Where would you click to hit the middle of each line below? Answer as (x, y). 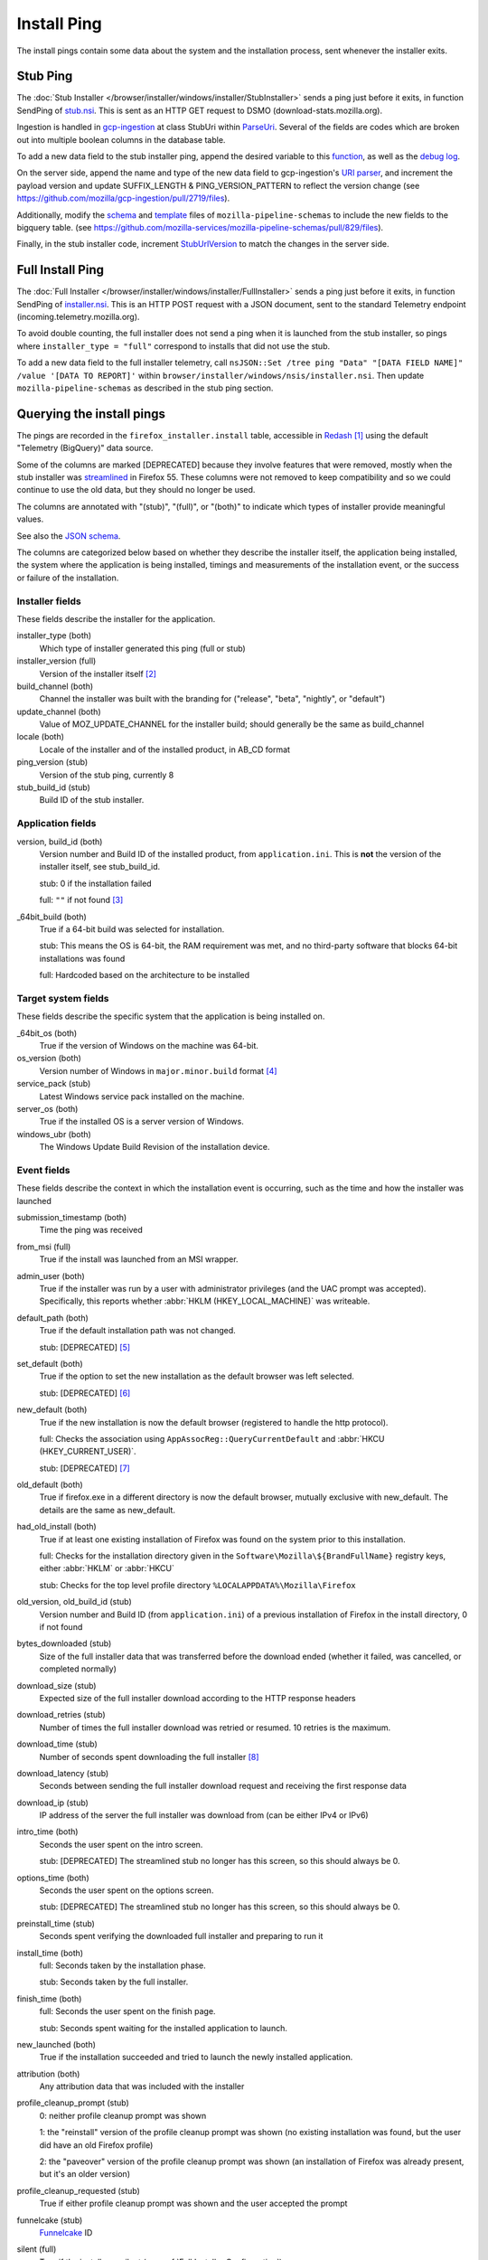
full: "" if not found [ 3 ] (81, 900)
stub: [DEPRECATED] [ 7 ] (84, 1468)
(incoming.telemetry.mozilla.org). (78, 317)
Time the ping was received (91, 1230)
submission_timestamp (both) (72, 1218)
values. (30, 519)
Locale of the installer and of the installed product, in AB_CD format (165, 749)
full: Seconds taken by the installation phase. (123, 1965)
